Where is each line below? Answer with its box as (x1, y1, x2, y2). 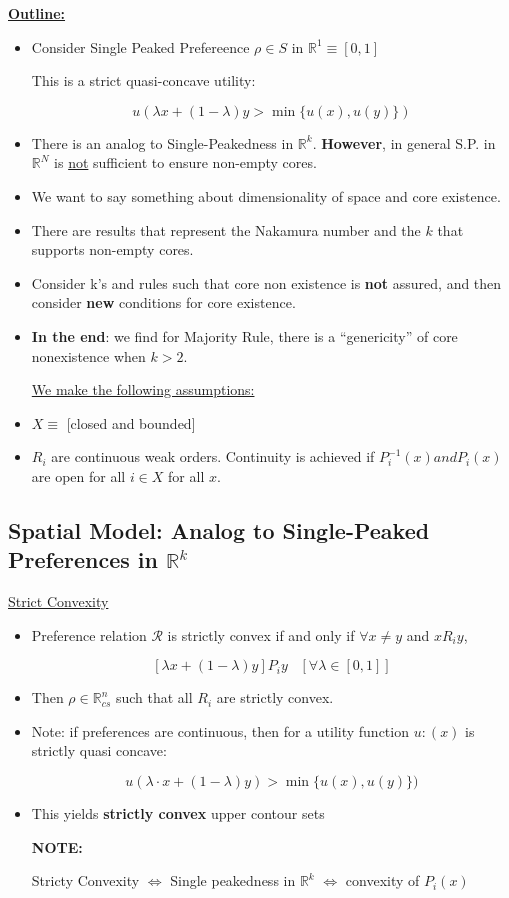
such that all (115, 687, 193, 708)
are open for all (31, 465, 126, 486)
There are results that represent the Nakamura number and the (31, 219, 421, 240)
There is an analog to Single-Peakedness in (31, 132, 294, 153)
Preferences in (8, 544, 158, 575)
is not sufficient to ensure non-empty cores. (54, 152, 317, 173)
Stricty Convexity (31, 870, 140, 891)
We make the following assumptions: (31, 379, 255, 400)
